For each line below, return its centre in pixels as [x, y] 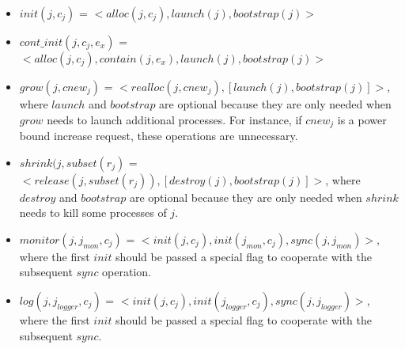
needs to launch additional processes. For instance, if [174, 119]
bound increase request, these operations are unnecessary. [159, 136]
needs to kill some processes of [93, 212]
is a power [362, 119]
